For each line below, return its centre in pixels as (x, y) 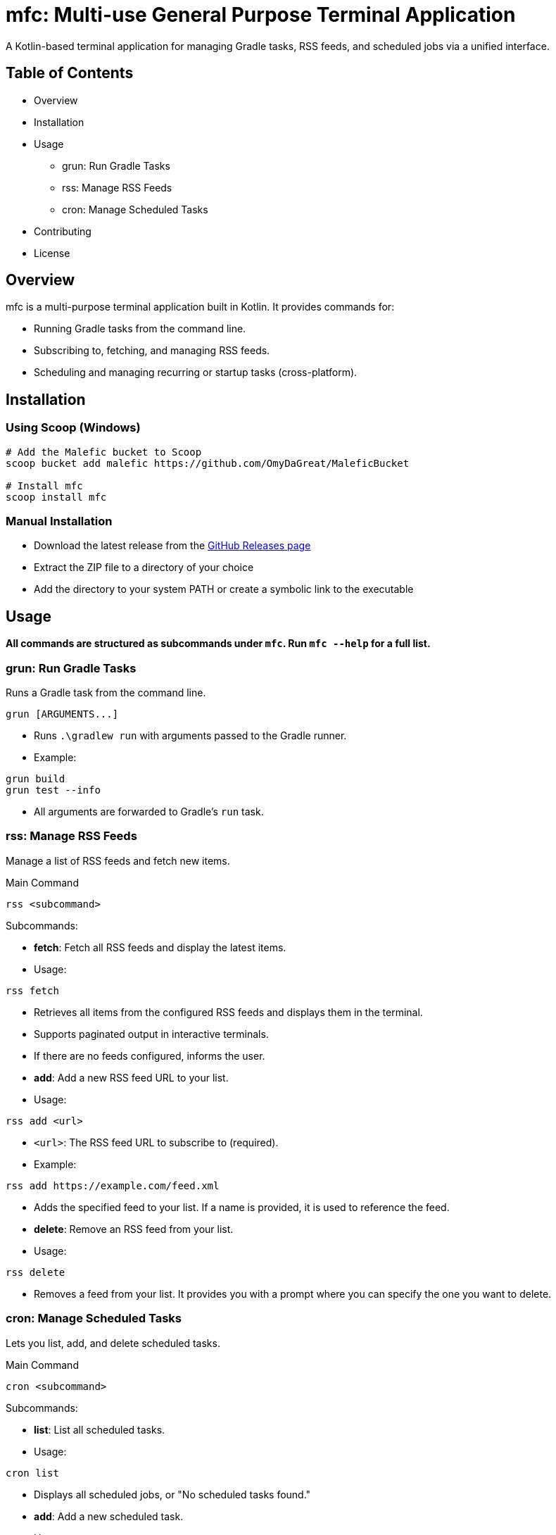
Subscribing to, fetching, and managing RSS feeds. (152, 351)
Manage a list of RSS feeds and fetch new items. (118, 860)
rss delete (36, 1272)
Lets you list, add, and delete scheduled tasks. (113, 1343)
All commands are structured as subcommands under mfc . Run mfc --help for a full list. (218, 644)
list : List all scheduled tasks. (100, 1429)
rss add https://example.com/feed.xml (113, 1185)
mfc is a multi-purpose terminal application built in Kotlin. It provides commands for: (200, 307)
